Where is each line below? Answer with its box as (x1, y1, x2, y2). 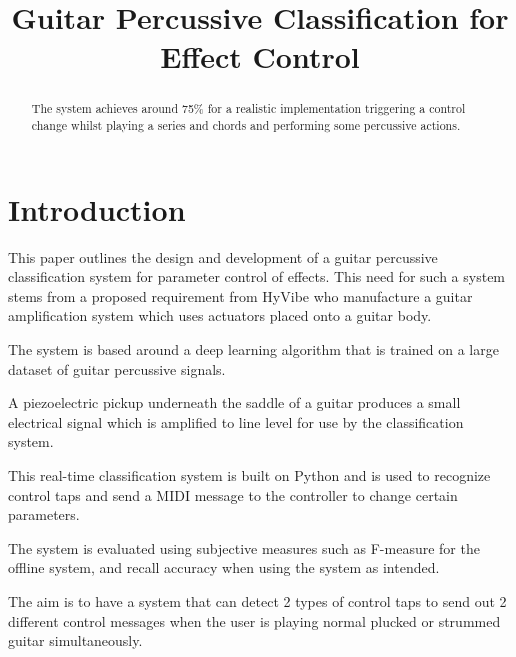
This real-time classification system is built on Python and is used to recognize (8, 464, 491, 485)
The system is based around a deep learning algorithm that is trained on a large (8, 338, 499, 359)
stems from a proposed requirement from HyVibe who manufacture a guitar (8, 285, 473, 306)
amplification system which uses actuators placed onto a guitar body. (8, 305, 432, 326)
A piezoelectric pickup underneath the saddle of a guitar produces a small (8, 392, 461, 413)
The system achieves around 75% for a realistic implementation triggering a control (31, 100, 466, 117)
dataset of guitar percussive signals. (8, 358, 226, 379)
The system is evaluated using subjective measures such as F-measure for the (8, 537, 480, 558)
